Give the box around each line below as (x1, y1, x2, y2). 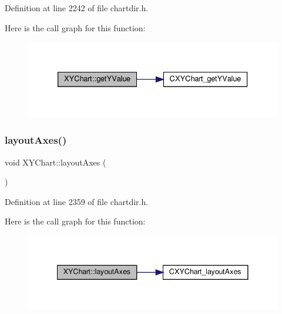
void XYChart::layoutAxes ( (5, 156, 106, 168)
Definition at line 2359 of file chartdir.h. (5, 195, 149, 207)
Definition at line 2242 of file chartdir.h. (5, 2, 149, 14)
